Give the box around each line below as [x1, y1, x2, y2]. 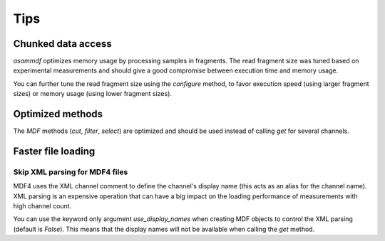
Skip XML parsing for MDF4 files [13, 167, 128, 177]
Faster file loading [13, 145, 96, 157]
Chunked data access [13, 38, 112, 50]
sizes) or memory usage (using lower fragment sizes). [13, 90, 173, 98]
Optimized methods [13, 108, 103, 120]
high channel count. [13, 202, 72, 210]
